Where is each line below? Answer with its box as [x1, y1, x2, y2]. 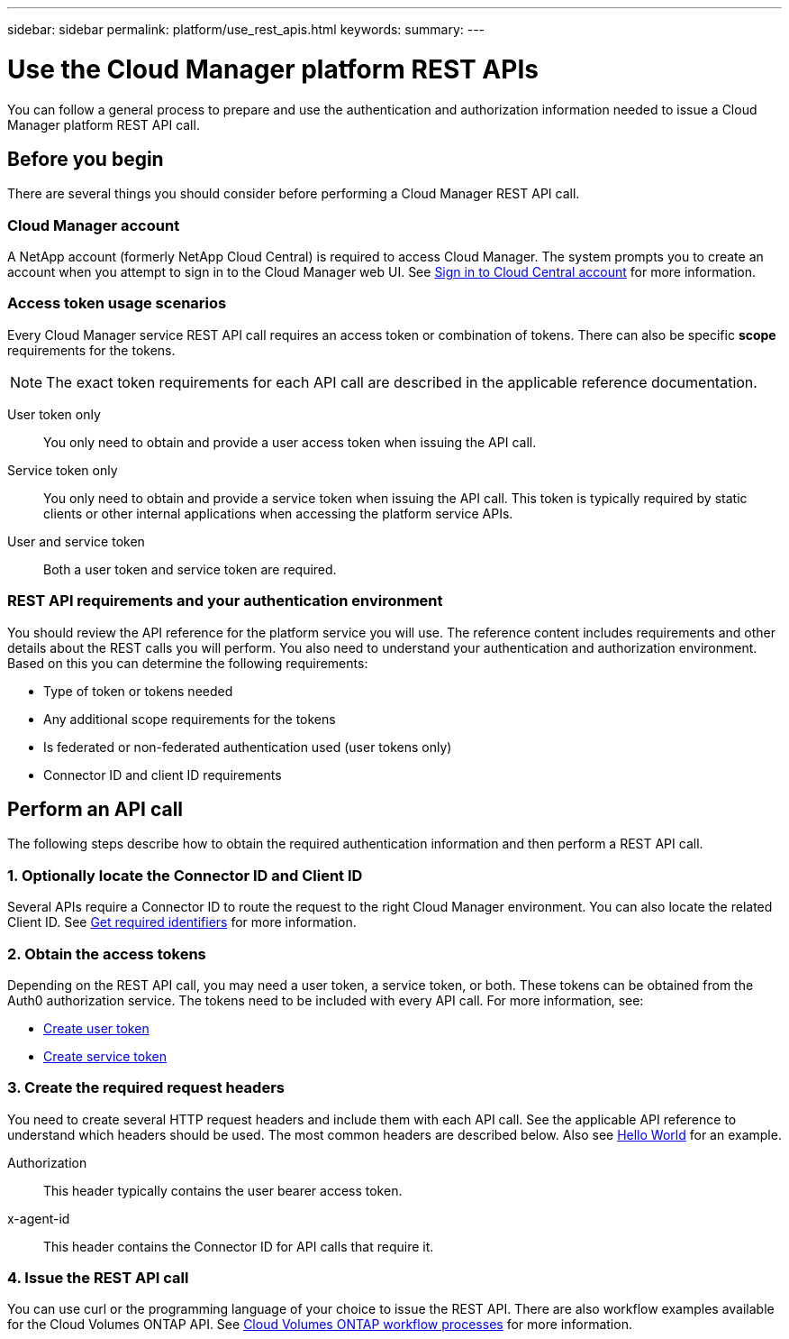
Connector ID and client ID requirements [43, 766, 282, 783]
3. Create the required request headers [7, 1078, 285, 1097]
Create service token [43, 1048, 168, 1064]
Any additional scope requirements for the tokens [43, 711, 336, 727]
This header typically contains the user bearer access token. [43, 1182, 403, 1198]
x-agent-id [7, 1210, 70, 1226]
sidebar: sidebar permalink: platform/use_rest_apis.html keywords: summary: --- [7, 22, 485, 37]
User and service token [7, 533, 145, 549]
